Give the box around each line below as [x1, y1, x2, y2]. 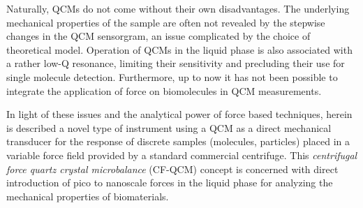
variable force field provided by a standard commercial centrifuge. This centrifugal [6, 147, 357, 162]
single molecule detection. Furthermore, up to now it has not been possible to [6, 69, 338, 84]
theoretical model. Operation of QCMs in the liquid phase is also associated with [6, 42, 353, 57]
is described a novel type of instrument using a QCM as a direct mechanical [6, 120, 332, 135]
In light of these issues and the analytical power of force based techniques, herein [6, 107, 353, 121]
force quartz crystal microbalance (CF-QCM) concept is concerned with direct [6, 161, 339, 176]
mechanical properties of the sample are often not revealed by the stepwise [6, 15, 325, 29]
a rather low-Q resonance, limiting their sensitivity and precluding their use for [6, 56, 345, 70]
